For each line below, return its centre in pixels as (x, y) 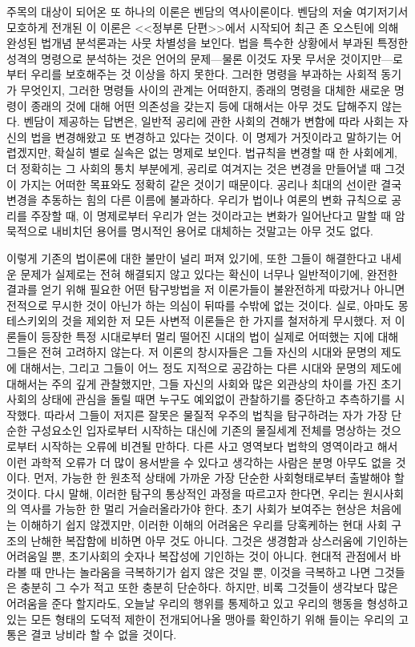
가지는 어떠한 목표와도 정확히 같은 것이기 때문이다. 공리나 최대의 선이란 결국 (211, 184)
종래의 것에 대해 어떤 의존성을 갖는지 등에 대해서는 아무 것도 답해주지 (204, 105)
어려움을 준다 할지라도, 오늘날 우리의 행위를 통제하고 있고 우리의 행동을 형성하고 (207, 603)
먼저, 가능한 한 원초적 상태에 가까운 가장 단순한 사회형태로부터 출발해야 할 (219, 478)
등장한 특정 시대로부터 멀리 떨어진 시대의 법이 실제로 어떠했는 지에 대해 (220, 336)
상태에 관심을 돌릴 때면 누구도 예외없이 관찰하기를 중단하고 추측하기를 (216, 399)
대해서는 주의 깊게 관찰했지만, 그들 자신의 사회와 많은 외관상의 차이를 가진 (192, 383)
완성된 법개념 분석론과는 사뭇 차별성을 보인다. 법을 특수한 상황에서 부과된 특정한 (207, 43)
